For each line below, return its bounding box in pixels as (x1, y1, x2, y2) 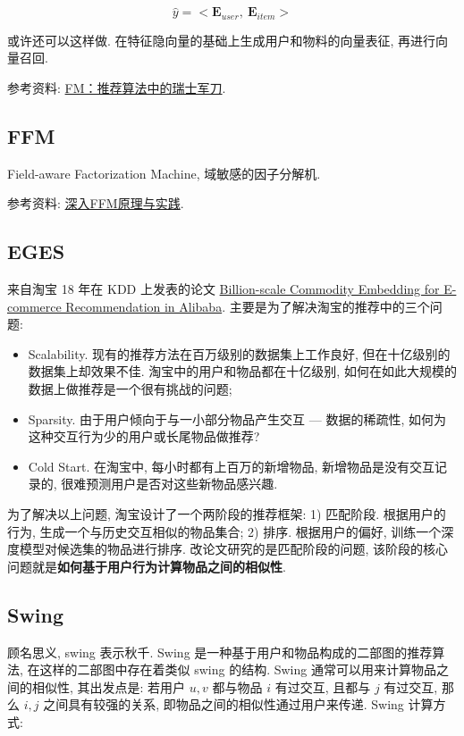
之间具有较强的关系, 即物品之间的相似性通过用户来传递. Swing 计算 (43, 695, 434, 714)
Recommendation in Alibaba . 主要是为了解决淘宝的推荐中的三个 (65, 297, 430, 315)
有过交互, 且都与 (274, 677, 371, 696)
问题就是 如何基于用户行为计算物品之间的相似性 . (7, 556, 286, 575)
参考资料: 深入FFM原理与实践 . (7, 194, 184, 213)
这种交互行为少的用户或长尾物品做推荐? (28, 427, 260, 446)
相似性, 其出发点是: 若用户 (31, 677, 186, 696)
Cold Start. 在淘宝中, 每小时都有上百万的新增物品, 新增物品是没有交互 (28, 456, 435, 475)
